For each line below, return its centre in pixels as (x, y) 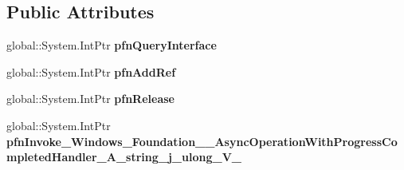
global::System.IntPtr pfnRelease (90, 99)
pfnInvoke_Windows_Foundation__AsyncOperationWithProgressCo (202, 141)
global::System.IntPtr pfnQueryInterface (112, 45)
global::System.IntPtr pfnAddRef (91, 71)
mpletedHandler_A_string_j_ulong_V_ (124, 157)
